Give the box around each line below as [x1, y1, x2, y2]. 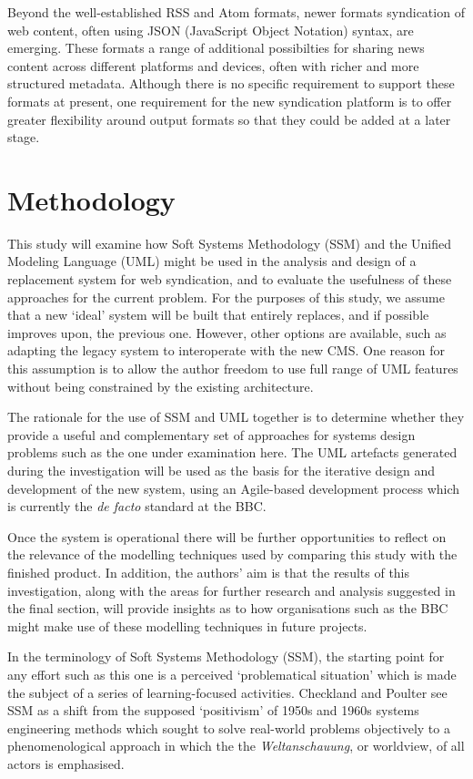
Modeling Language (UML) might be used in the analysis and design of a [7, 251, 417, 271]
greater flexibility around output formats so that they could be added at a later [7, 109, 451, 128]
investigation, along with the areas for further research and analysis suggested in [7, 580, 456, 600]
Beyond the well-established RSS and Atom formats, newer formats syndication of [7, 3, 465, 21]
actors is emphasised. [7, 753, 125, 773]
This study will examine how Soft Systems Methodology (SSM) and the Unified [7, 233, 452, 252]
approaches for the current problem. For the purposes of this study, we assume [7, 287, 445, 306]
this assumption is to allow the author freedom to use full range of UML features [7, 359, 458, 378]
